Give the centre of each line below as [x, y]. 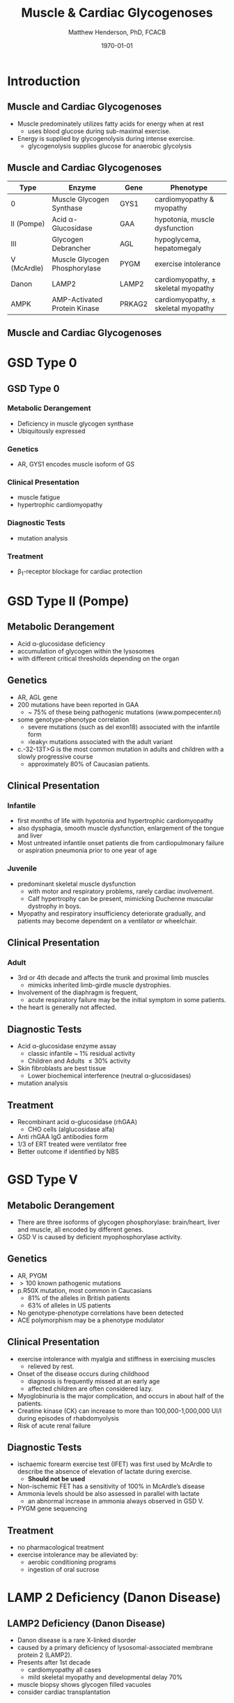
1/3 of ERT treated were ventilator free [72, 1144]
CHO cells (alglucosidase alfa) [71, 1129]
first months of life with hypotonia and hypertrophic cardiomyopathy [115, 821]
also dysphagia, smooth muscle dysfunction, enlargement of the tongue [120, 828]
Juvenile [22, 868]
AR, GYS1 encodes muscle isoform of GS [76, 464]
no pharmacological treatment [61, 1547]
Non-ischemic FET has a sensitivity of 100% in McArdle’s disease [111, 1486]
